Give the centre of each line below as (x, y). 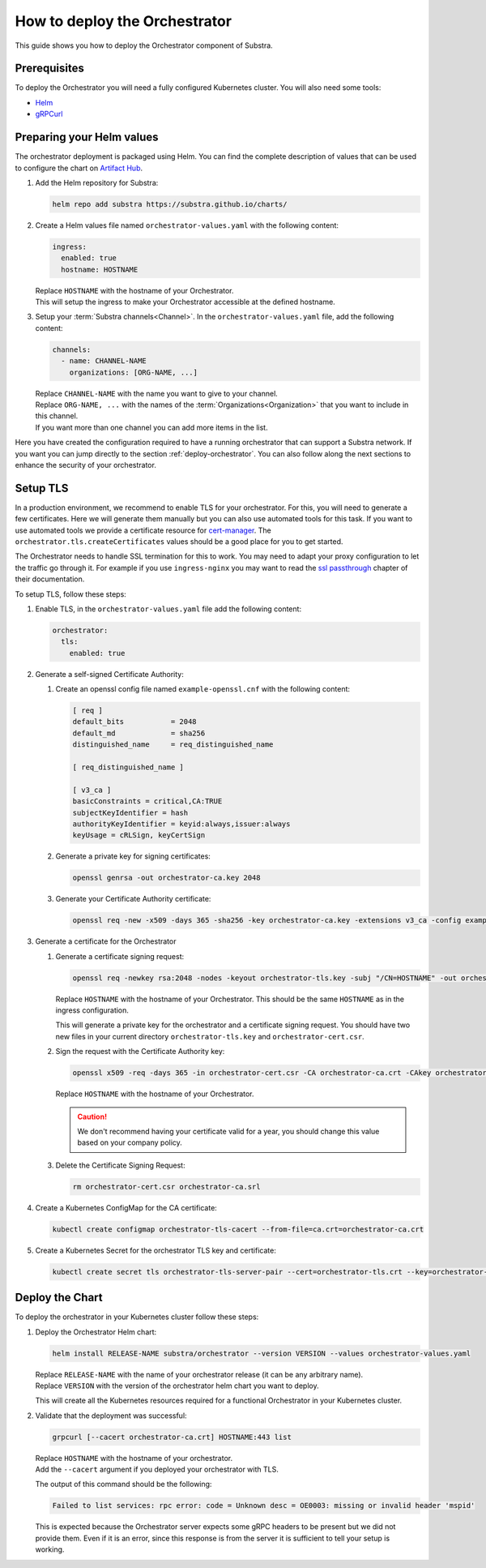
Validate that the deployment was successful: (111, 1416)
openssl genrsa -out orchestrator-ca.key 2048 (166, 878)
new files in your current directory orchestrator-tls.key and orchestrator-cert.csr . (210, 1036)
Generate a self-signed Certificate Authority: (109, 674)
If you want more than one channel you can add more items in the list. (151, 427)
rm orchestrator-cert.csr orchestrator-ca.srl (166, 1187)
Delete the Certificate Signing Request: (120, 1165)
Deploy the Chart (59, 1298)
